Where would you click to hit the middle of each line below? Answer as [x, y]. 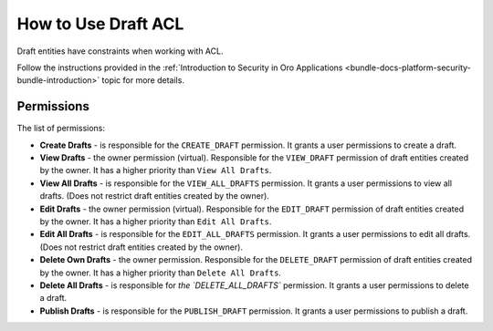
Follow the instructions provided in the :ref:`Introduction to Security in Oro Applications [180, 67]
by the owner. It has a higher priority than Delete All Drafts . [161, 273]
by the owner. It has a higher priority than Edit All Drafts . [156, 221]
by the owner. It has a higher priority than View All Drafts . [156, 171]
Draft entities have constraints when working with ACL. [120, 51]
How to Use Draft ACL [100, 24]
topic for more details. [143, 80]
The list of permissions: [61, 129]
